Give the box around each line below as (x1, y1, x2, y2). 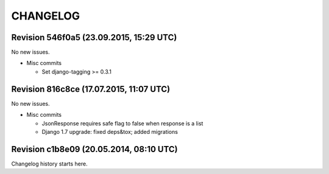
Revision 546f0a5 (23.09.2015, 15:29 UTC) (11, 32, 177, 43)
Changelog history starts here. (11, 160, 88, 167)
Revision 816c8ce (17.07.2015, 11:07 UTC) (11, 84, 171, 94)
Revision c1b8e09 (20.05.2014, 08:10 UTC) (11, 144, 178, 155)
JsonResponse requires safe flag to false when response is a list (41, 119, 203, 127)
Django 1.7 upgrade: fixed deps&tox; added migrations (41, 128, 178, 135)
